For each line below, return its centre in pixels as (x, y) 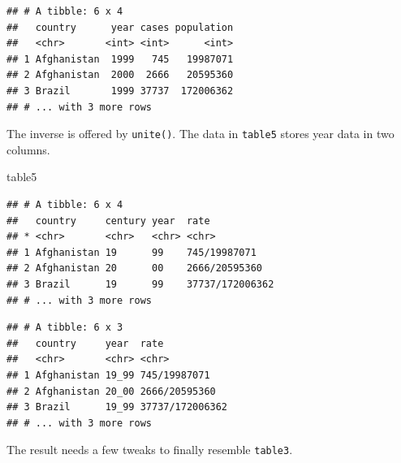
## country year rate (85, 343)
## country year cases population (120, 27)
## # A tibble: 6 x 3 (65, 328)
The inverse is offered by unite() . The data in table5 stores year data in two (200, 134)
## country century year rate (108, 221)
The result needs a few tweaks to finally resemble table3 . (150, 450)
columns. (28, 149)
